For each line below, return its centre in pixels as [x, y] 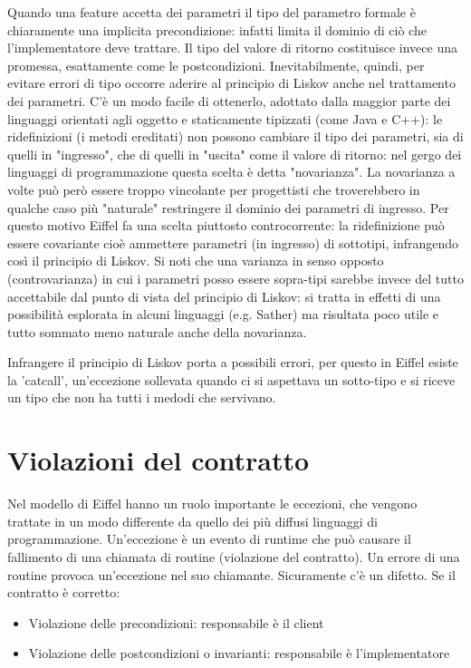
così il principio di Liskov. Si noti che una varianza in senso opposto [196, 261]
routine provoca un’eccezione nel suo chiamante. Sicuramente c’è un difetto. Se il [231, 574]
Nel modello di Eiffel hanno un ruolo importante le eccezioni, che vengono [212, 503]
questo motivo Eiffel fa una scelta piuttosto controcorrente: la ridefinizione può [226, 225]
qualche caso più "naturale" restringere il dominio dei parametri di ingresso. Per [228, 207]
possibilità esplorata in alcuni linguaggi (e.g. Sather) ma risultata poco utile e [223, 314]
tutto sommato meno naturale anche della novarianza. [157, 331]
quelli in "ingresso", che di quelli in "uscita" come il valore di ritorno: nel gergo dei [235, 154]
